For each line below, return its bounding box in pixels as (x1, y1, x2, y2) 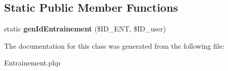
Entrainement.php (4, 57, 60, 68)
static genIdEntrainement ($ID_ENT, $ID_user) (4, 23, 166, 34)
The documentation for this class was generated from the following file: (4, 40, 224, 51)
